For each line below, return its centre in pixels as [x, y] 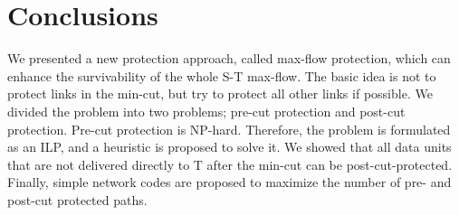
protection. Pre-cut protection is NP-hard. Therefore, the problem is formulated [229, 129]
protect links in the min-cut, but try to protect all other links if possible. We [220, 93]
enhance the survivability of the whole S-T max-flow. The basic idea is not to [222, 75]
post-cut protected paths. [77, 199]
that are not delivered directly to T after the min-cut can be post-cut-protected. [230, 164]
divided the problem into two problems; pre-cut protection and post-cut [206, 111]
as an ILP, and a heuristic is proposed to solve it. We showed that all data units [229, 147]
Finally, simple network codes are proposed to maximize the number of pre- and [229, 182]
